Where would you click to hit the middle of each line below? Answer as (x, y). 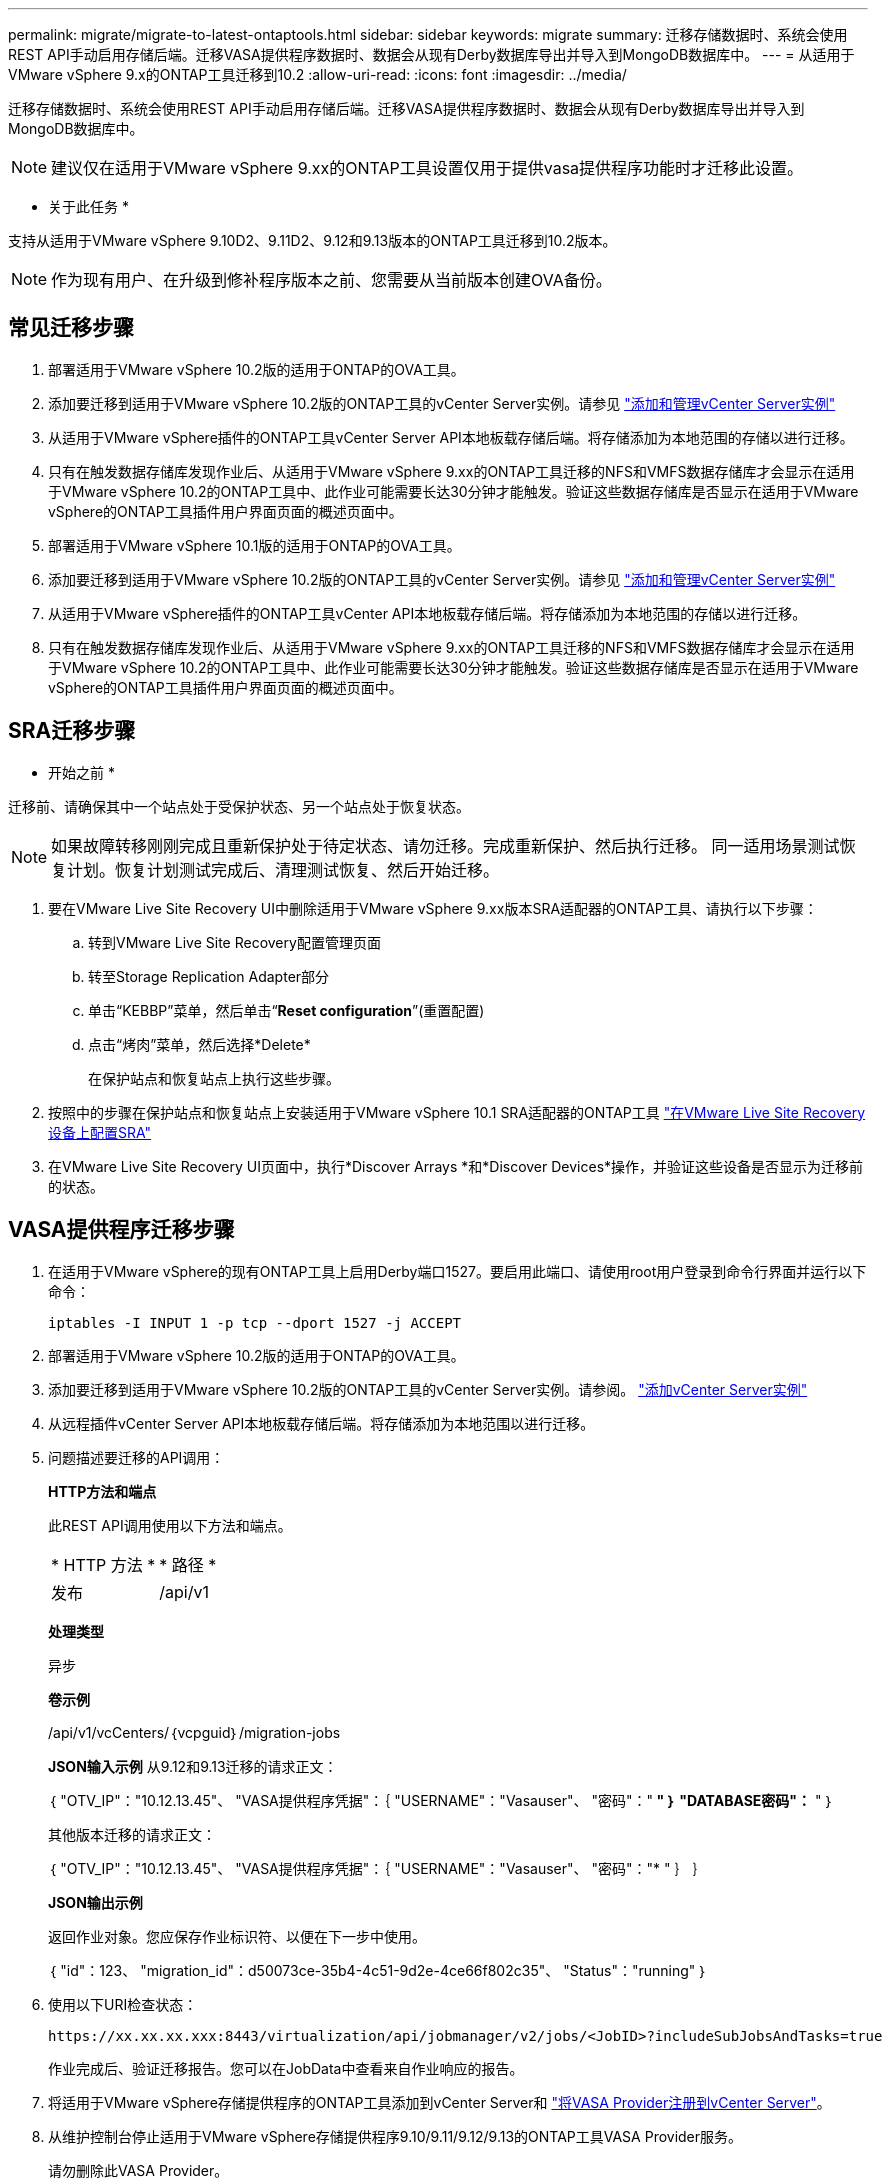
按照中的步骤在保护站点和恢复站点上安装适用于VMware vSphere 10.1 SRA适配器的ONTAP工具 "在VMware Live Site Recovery (457, 1112)
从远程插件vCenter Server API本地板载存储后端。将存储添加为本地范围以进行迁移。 (321, 1423)
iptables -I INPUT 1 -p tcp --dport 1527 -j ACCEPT (255, 1322)
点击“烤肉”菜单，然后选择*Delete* (199, 1044)
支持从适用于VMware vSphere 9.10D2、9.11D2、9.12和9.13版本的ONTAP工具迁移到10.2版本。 (312, 240)
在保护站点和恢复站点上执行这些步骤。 (214, 1078)
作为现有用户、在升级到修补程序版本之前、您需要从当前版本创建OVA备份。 (331, 280)
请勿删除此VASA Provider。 (138, 2170)
